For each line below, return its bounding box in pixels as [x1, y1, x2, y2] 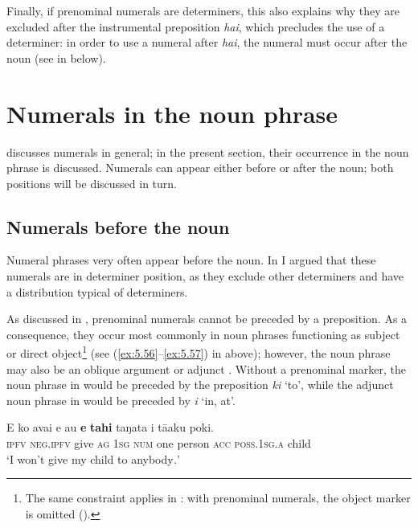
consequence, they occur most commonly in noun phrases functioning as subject [6, 325, 400, 342]
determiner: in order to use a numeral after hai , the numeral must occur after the [6, 34, 408, 51]
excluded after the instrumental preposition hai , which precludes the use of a [6, 18, 385, 35]
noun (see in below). [6, 49, 106, 66]
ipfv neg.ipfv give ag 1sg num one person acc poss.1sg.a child [6, 435, 311, 452]
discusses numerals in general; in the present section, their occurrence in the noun [6, 143, 409, 160]
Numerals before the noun [6, 214, 230, 239]
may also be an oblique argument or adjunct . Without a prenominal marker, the [6, 360, 406, 377]
